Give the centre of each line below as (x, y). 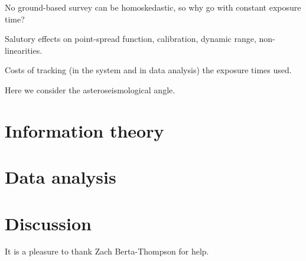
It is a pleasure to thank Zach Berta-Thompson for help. (107, 251)
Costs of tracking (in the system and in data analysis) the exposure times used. (148, 70)
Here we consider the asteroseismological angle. (90, 89)
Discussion (48, 223)
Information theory (84, 130)
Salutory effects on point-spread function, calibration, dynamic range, (131, 39)
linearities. (24, 50)
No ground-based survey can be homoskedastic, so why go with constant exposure (153, 7)
